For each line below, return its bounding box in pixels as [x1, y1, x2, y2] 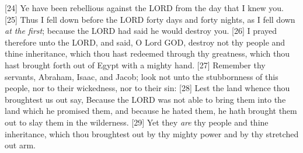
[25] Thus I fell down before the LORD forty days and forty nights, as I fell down [5, 13, 295, 25]
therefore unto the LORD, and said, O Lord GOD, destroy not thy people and [5, 36, 285, 48]
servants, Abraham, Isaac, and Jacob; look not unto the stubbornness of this [5, 70, 278, 82]
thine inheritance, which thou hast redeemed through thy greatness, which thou [5, 47, 290, 60]
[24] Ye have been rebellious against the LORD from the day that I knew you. [5, 2, 284, 13]
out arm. [5, 139, 36, 151]
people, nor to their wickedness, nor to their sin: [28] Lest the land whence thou [5, 82, 290, 94]
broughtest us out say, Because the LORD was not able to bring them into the [5, 93, 286, 105]
